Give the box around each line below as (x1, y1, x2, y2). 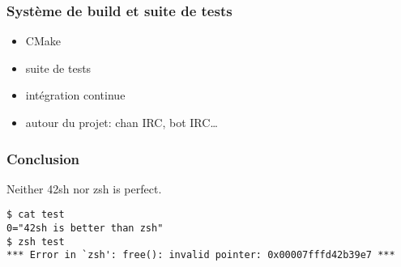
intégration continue (25, 87, 126, 104)
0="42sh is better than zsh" (6, 222, 164, 235)
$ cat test (6, 209, 65, 221)
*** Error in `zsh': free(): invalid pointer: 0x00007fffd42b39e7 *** (6, 249, 395, 261)
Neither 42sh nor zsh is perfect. (6, 180, 162, 197)
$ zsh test (6, 235, 65, 248)
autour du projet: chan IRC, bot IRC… (25, 114, 218, 130)
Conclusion (6, 148, 79, 168)
